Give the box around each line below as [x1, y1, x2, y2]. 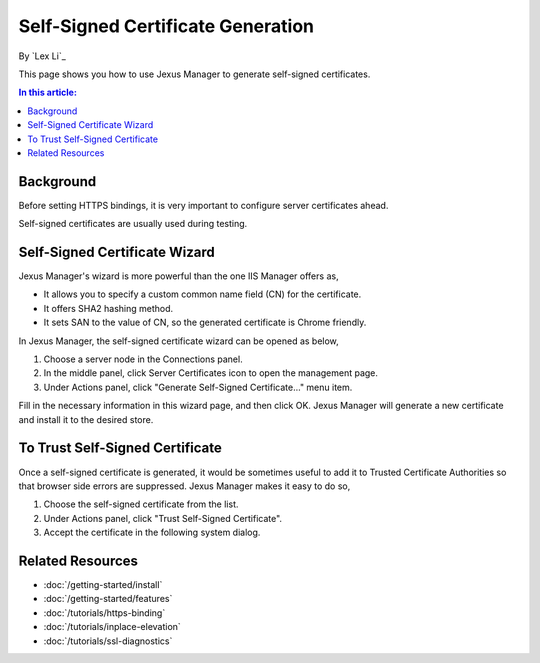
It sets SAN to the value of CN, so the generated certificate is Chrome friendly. [43, 316, 367, 329]
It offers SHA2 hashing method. [43, 302, 174, 314]
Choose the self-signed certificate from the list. [43, 498, 239, 510]
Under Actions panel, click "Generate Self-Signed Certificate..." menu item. [43, 381, 353, 393]
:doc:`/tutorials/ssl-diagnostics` [43, 635, 173, 647]
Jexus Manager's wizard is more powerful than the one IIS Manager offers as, [18, 270, 339, 282]
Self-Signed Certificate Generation [18, 15, 315, 37]
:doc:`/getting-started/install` [43, 578, 163, 590]
